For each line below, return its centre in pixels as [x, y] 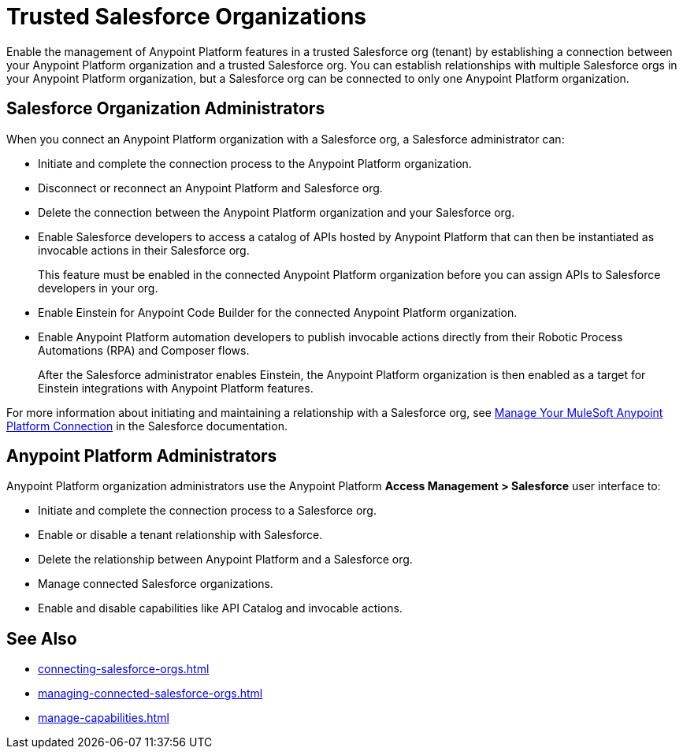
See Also [42, 638]
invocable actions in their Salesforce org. [144, 250]
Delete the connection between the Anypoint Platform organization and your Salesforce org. [277, 212]
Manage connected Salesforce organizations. [156, 584]
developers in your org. [98, 288]
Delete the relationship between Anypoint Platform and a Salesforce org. [225, 560]
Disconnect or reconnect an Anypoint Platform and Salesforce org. [210, 188]
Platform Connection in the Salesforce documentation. [147, 426]
